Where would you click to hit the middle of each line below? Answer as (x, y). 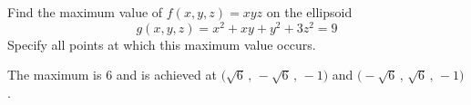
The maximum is (55, 75)
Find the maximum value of (85, 12)
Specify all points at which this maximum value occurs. (162, 44)
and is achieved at (166, 75)
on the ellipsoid (309, 12)
